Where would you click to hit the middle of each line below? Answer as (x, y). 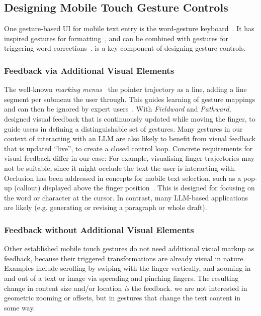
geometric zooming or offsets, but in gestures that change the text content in (122, 298)
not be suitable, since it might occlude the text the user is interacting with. (120, 168)
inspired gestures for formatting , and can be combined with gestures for (116, 38)
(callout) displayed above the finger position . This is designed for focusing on (135, 188)
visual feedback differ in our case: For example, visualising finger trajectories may (129, 158)
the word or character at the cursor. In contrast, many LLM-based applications (126, 197)
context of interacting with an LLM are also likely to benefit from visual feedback (130, 138)
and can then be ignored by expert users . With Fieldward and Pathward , (118, 109)
